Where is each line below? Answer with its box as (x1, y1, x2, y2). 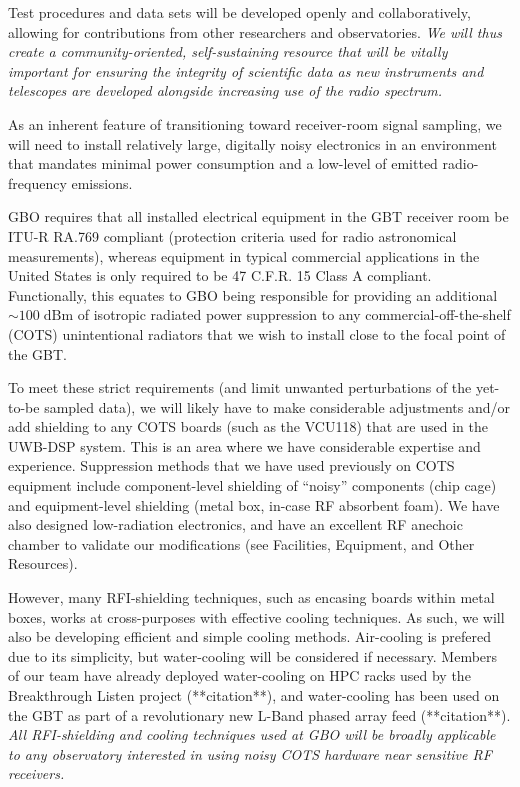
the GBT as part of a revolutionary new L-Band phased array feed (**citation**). (8, 704, 511, 725)
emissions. (71, 172, 133, 193)
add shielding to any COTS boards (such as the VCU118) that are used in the (8, 416, 488, 437)
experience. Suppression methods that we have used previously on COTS (8, 455, 455, 476)
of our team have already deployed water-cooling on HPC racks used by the (8, 665, 471, 686)
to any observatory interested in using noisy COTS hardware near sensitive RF (8, 743, 492, 764)
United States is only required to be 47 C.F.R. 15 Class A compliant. (8, 265, 432, 286)
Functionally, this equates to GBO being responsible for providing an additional (8, 284, 498, 305)
